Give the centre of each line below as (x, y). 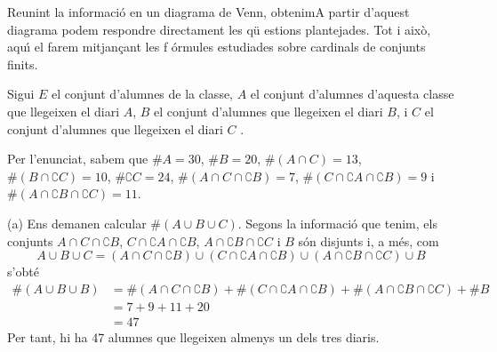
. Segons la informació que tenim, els (337, 223)
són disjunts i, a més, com (369, 240)
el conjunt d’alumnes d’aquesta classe (352, 94)
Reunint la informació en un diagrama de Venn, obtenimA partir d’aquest (208, 12)
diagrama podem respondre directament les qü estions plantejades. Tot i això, (219, 29)
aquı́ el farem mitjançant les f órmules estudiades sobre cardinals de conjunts (216, 47)
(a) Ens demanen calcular (77, 223)
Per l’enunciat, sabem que (78, 159)
